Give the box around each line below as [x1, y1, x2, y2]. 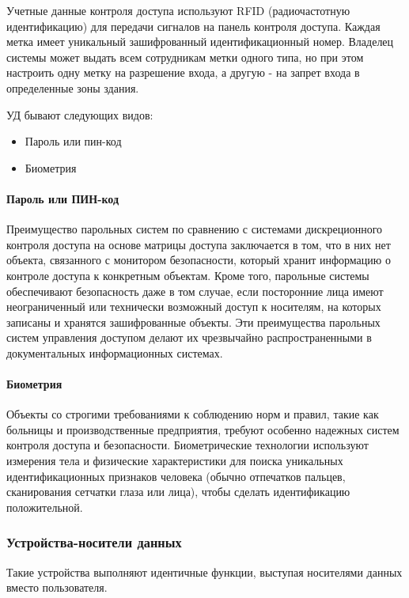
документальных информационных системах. [6, 344, 223, 361]
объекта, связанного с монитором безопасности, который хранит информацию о [6, 252, 391, 268]
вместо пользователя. [6, 579, 108, 596]
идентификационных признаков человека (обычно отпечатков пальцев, [6, 467, 346, 484]
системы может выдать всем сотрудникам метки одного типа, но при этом [6, 48, 364, 65]
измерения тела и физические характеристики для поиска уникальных [6, 452, 343, 469]
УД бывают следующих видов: [6, 106, 153, 123]
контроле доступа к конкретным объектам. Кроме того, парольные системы [6, 267, 369, 283]
